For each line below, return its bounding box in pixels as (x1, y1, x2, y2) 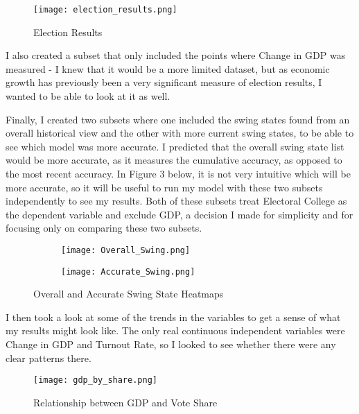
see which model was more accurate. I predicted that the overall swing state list (6, 139, 344, 153)
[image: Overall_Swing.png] (61, 245, 191, 255)
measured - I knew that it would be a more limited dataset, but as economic (6, 61, 330, 76)
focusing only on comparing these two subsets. (6, 221, 202, 235)
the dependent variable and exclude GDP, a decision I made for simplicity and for (6, 207, 353, 221)
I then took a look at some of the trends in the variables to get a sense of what (6, 309, 341, 324)
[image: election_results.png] (33, 5, 177, 15)
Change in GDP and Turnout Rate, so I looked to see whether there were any (6, 337, 336, 352)
